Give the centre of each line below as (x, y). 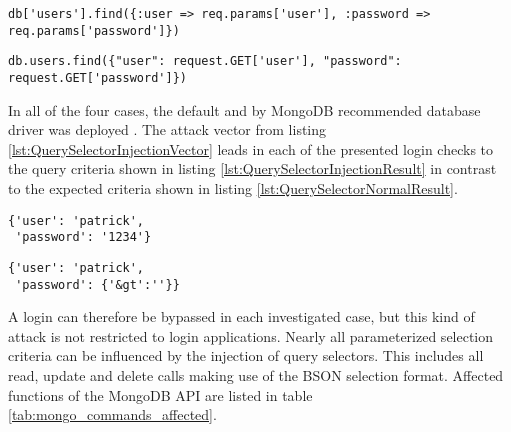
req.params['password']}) (94, 30)
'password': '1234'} (83, 237)
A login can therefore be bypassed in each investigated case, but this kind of (241, 316)
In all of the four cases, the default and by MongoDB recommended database (244, 109)
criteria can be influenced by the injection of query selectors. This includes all (246, 355)
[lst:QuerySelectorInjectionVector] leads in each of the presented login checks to (251, 148)
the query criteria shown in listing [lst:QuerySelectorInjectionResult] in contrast (252, 168)
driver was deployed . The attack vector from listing (167, 129)
